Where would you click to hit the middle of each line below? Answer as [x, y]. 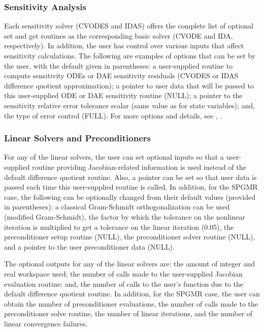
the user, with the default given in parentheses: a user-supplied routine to [119, 65]
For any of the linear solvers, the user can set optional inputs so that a [114, 157]
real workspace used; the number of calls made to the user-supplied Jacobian [123, 273]
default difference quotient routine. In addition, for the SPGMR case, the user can [132, 294]
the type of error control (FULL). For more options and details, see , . [113, 115]
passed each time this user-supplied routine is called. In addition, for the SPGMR [131, 187]
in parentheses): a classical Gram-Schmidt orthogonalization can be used [117, 207]
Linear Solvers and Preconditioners [77, 138]
